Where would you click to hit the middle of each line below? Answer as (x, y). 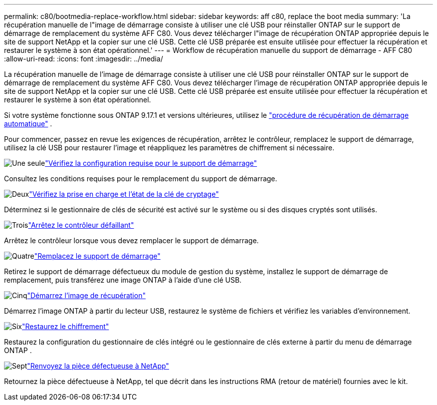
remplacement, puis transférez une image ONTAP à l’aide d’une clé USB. (123, 280)
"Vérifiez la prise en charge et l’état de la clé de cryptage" (124, 194)
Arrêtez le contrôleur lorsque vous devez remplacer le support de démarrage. (131, 240)
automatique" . (28, 124)
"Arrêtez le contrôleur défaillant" (81, 225)
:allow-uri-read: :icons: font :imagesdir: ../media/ (84, 59)
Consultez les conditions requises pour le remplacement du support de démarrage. (141, 179)
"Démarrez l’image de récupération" (86, 295)
